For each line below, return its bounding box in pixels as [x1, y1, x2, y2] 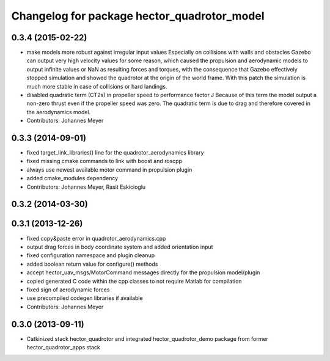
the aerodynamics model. [26, 108, 91, 115]
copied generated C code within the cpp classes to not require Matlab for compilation [26, 277, 242, 285]
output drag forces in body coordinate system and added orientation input [26, 243, 213, 250]
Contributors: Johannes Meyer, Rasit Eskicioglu [26, 183, 146, 191]
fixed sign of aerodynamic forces [26, 286, 110, 293]
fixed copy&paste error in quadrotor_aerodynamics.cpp [26, 235, 166, 242]
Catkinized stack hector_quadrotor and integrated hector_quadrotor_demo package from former [26, 335, 268, 342]
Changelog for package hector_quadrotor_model [11, 9, 265, 23]
